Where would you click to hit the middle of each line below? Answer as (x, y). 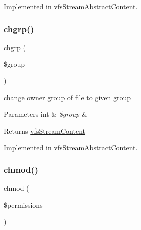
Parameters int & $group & (46, 114)
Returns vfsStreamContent (45, 130)
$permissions (23, 204)
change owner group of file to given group (68, 97)
